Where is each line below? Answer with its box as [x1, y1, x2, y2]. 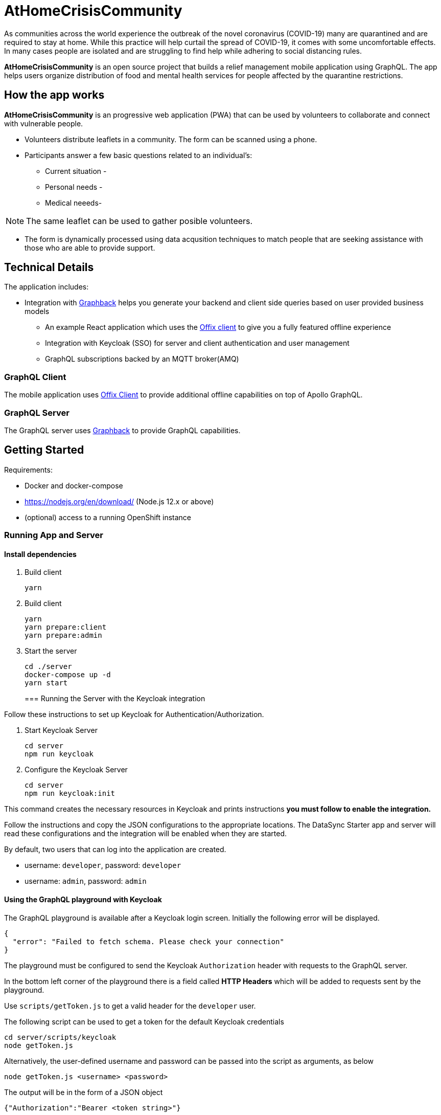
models [25, 307, 50, 316]
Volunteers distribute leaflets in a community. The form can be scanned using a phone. [25, 135, 317, 144]
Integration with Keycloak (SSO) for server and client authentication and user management [45, 339, 350, 348]
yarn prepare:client [25, 623, 107, 632]
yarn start [25, 679, 68, 687]
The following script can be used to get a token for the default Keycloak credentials [4, 1017, 284, 1026]
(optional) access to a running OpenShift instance [25, 512, 192, 522]
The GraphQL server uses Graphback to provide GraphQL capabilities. [4, 426, 241, 435]
